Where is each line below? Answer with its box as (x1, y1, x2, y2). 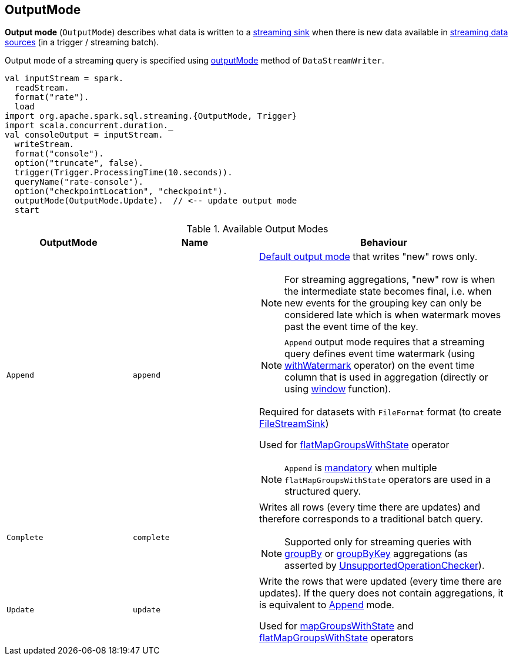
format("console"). (14, 149, 104, 159)
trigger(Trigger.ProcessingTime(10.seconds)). (14, 168, 233, 178)
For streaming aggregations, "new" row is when (284, 274, 495, 286)
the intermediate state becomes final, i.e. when (284, 285, 492, 298)
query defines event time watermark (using (284, 348, 475, 360)
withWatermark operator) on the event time (284, 359, 475, 372)
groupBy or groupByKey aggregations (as (284, 548, 468, 560)
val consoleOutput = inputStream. (5, 130, 163, 140)
